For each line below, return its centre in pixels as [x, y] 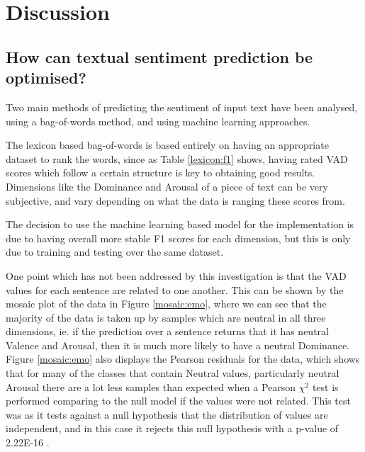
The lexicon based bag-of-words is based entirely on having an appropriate [167, 145]
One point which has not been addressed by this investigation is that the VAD [176, 275]
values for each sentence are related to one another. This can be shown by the [175, 289]
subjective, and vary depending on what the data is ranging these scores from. [175, 200]
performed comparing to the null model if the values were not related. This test [178, 401]
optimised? [46, 78]
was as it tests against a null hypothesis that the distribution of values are [167, 414]
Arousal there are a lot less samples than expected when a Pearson [151, 386]
